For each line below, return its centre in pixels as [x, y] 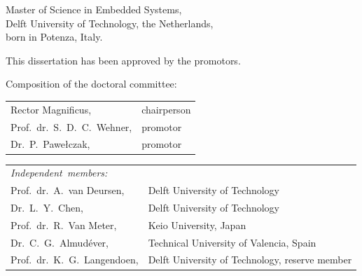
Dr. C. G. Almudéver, [60, 242]
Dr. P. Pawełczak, [50, 144]
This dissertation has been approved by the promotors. [123, 60]
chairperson [166, 109]
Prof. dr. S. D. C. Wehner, [71, 126]
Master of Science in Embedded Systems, [94, 9]
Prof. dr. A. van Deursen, [68, 190]
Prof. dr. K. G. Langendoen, [75, 260]
